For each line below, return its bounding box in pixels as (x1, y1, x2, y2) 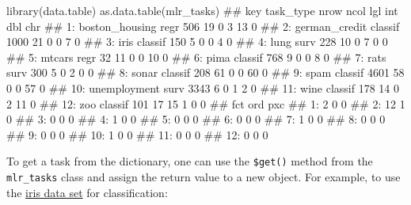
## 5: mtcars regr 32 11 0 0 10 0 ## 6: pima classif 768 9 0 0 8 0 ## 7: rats (6, 48, 386, 65)
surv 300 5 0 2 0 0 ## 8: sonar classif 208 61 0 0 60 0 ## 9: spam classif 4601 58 (6, 64, 405, 81)
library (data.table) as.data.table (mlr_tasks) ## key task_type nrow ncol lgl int (6, 2, 398, 18)
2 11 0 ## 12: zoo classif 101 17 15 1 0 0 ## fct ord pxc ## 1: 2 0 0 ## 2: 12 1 (6, 95, 405, 112)
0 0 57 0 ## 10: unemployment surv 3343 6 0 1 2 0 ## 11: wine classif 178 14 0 (6, 79, 400, 96)
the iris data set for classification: (6, 184, 168, 200)
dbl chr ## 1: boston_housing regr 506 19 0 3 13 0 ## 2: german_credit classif (6, 17, 400, 34)
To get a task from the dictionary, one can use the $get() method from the (6, 153, 373, 169)
